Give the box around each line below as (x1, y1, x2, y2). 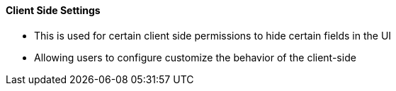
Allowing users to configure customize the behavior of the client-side (34, 51, 356, 63)
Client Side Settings (6, 4, 101, 16)
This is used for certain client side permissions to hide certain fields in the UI (34, 29, 392, 42)
